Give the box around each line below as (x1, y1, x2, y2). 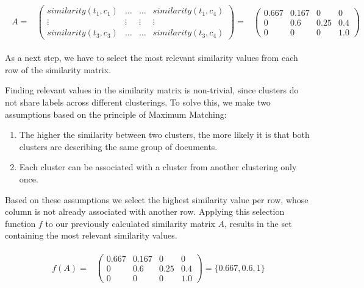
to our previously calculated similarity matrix (45, 217, 215, 229)
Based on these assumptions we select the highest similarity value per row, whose (5, 193, 309, 206)
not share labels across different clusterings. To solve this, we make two (5, 96, 271, 108)
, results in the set (224, 217, 292, 229)
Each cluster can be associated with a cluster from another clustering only (19, 160, 297, 173)
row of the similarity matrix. (5, 63, 112, 76)
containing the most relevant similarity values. (5, 229, 177, 242)
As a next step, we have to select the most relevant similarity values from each (5, 51, 298, 64)
